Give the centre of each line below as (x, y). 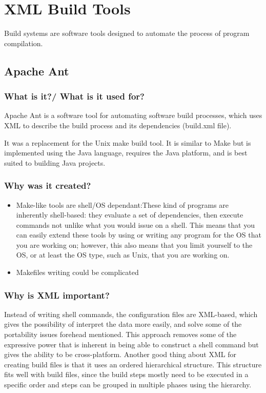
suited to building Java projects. (55, 162)
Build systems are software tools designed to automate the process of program (127, 33)
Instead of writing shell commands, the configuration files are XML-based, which (131, 314)
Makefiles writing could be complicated (77, 272)
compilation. (24, 43)
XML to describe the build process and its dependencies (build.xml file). (118, 125)
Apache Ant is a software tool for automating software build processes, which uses (133, 115)
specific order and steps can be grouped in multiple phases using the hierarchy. (128, 385)
